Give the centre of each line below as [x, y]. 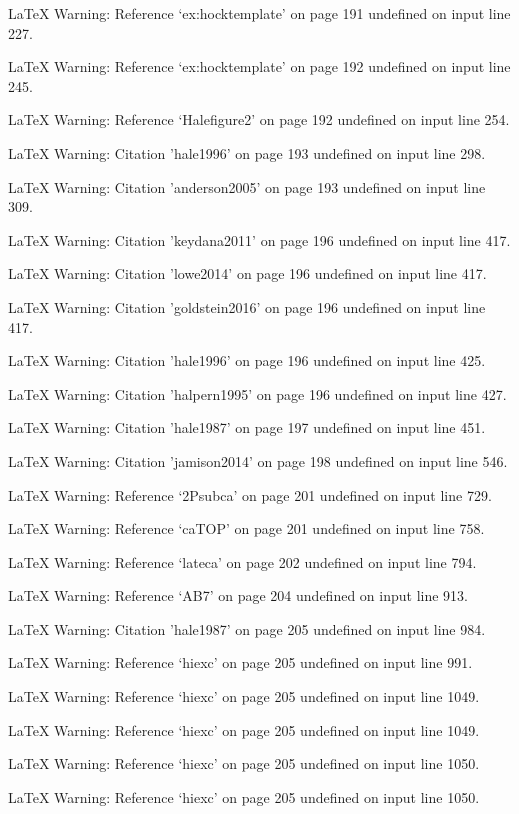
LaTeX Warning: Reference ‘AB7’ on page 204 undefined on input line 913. [238, 595]
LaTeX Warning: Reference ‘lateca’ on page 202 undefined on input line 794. [242, 561]
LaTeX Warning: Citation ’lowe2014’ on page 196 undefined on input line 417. [247, 273]
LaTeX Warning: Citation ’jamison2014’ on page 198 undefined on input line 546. [258, 460]
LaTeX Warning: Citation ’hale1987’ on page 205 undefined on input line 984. [247, 628]
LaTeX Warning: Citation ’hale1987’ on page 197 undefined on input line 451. [247, 427]
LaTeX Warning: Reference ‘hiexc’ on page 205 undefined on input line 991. [240, 662]
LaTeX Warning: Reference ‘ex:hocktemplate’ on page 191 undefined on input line [259, 13]
